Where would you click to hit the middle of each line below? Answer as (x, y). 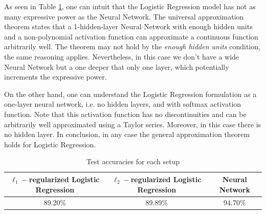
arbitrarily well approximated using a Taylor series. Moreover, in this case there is (133, 124)
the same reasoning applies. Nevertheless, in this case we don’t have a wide (122, 56)
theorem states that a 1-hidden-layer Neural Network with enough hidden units (128, 26)
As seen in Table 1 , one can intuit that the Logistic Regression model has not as (130, 6)
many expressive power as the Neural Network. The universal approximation (124, 16)
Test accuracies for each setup (133, 161)
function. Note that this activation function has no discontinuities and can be (125, 114)
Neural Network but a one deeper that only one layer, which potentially (117, 66)
